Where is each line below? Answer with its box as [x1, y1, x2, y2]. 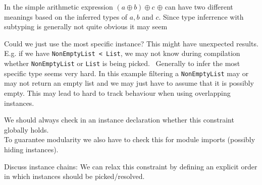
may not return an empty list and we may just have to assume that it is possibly [4, 78, 254, 88]
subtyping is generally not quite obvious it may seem [4, 21, 168, 32]
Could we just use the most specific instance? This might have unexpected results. [4, 38, 258, 48]
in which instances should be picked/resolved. [4, 171, 145, 181]
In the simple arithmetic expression [4, 2, 113, 12]
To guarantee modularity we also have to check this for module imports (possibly [4, 134, 255, 145]
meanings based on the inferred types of [4, 11, 128, 22]
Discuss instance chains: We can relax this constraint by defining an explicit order [4, 161, 257, 171]
